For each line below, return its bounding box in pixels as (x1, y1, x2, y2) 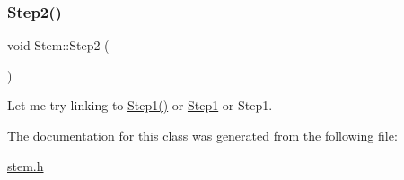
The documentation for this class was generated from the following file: (7, 126, 398, 144)
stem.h (7, 156, 44, 175)
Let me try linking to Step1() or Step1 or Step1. (7, 96, 273, 115)
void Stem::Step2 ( (7, 36, 110, 55)
